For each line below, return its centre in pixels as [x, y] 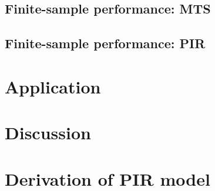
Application [53, 86]
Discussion [48, 133]
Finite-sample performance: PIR [105, 43]
